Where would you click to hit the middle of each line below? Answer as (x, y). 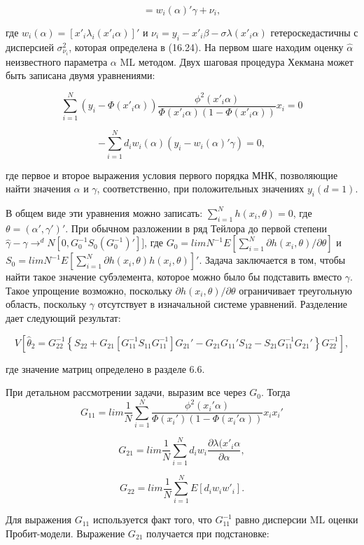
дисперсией (30, 47)
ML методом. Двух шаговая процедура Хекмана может (237, 61)
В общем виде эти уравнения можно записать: (104, 212)
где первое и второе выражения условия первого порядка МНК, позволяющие (172, 175)
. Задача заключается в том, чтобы (272, 260)
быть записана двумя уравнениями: (80, 75)
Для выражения (38, 519)
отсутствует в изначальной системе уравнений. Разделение (222, 304)
